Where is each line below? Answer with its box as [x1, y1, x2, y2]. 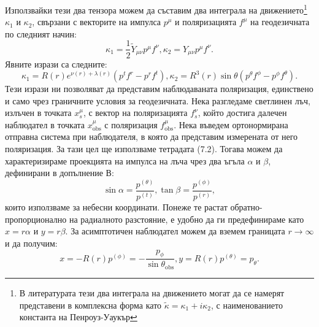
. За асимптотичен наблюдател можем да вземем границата [65, 225, 285, 237]
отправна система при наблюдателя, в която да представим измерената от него [5, 130, 298, 143]
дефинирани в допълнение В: [5, 166, 114, 179]
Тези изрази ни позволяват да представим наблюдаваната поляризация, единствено [5, 82, 313, 95]
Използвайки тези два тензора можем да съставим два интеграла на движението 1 [5, 2, 307, 16]
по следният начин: [5, 27, 77, 40]
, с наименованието [211, 298, 283, 311]
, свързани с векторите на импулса [32, 15, 161, 28]
